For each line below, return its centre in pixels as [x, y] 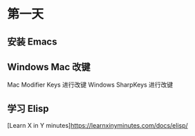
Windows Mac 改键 [49, 67]
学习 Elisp [28, 108]
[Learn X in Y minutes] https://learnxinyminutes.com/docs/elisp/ [98, 126]
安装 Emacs [32, 42]
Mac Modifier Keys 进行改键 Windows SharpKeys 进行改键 [90, 85]
